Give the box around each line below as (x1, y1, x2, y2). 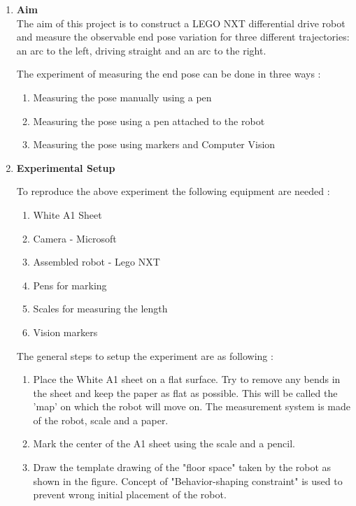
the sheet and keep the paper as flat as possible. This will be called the (33, 385, 338, 400)
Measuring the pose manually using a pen (33, 89, 212, 104)
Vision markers (33, 324, 98, 339)
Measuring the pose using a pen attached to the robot (33, 113, 265, 128)
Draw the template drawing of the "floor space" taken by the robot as (33, 460, 332, 475)
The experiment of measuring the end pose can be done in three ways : (16, 66, 321, 81)
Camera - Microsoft (33, 231, 117, 245)
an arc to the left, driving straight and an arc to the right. (16, 43, 266, 57)
